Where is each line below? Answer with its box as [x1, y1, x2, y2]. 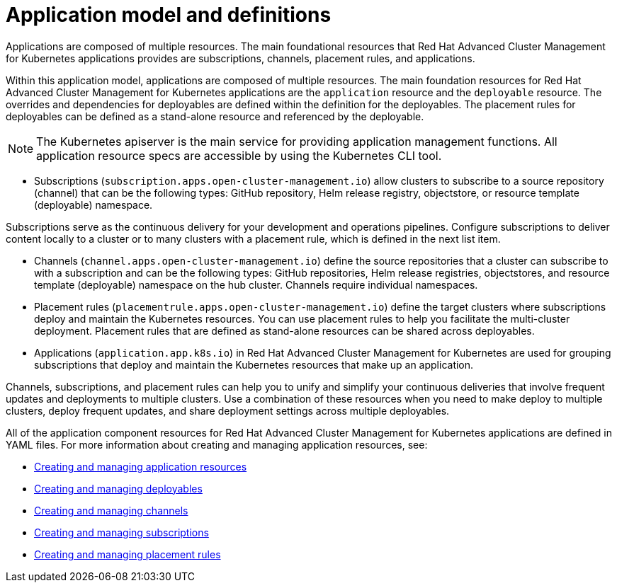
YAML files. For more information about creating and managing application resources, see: [6, 438, 428, 451]
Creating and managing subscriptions [34, 526, 209, 538]
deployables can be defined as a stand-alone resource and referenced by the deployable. [6, 110, 424, 122]
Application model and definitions [6, 3, 332, 27]
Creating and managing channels [34, 504, 188, 517]
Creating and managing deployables [34, 482, 203, 495]
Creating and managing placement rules [34, 548, 221, 560]
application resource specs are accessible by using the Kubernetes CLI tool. [36, 148, 442, 163]
